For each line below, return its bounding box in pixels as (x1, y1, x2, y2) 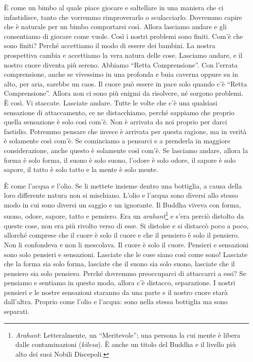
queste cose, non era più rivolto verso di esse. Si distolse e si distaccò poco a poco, (4, 220, 249, 230)
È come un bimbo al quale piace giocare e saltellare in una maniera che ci (4, 2, 224, 12)
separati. (4, 306, 30, 316)
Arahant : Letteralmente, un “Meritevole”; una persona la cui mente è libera (15, 329, 240, 340)
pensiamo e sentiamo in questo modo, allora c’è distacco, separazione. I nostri (4, 277, 235, 288)
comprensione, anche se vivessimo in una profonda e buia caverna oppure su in (4, 69, 238, 79)
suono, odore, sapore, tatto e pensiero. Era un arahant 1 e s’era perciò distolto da (4, 209, 244, 221)
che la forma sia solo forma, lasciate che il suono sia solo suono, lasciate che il (4, 259, 235, 269)
